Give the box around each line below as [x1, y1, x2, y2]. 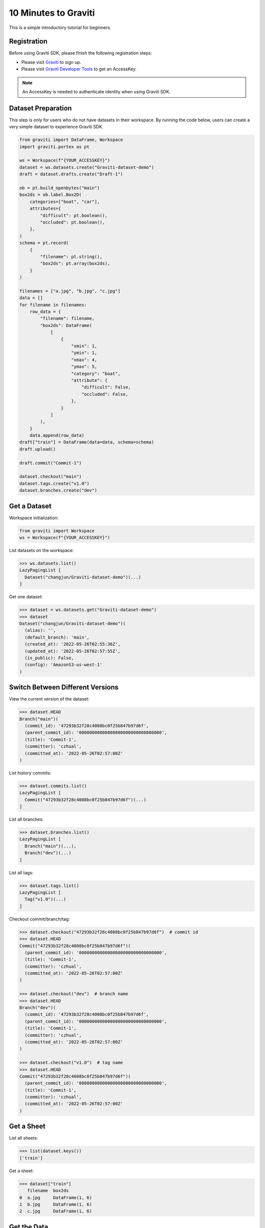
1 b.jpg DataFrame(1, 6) [19, 1201, 92, 1207]
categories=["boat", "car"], [29, 199, 100, 204]
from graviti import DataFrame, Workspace [19, 137, 123, 142]
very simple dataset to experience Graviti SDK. [9, 124, 104, 130]
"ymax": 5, [71, 364, 98, 369]
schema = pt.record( [19, 240, 69, 246]
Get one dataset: [9, 594, 43, 600]
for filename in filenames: [19, 302, 87, 307]
